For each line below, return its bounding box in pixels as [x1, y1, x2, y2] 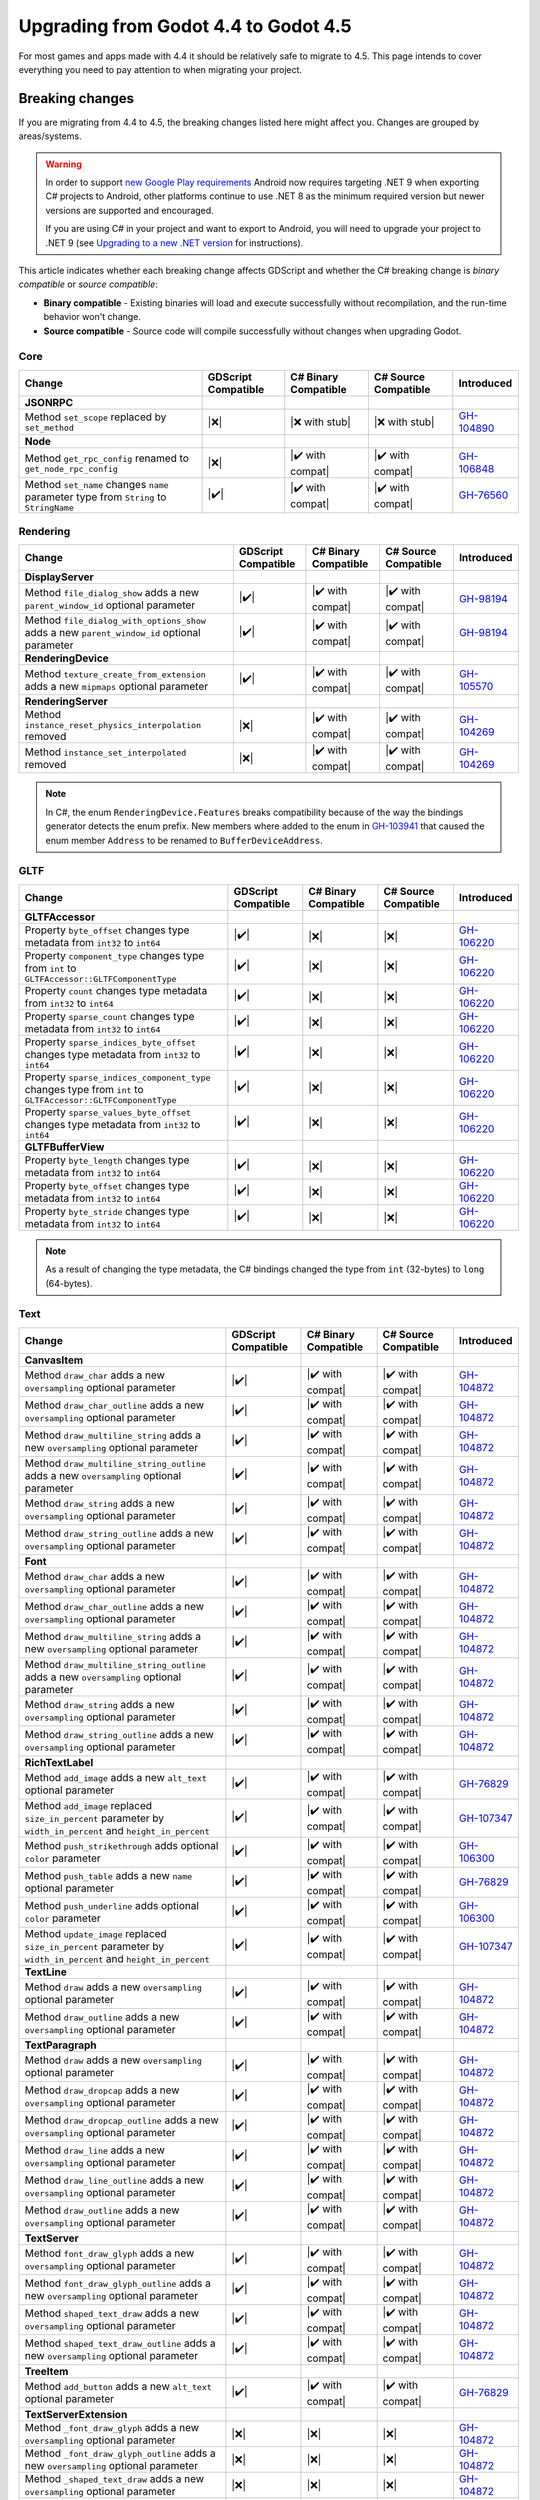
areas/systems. [18, 130, 82, 142]
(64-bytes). [45, 1277, 93, 1289]
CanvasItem [24, 1353, 84, 1367]
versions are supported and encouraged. [45, 204, 214, 216]
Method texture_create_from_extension [24, 666, 207, 680]
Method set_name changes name [24, 477, 169, 491]
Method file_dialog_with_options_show [24, 613, 207, 627]
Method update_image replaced [24, 1926, 167, 1940]
